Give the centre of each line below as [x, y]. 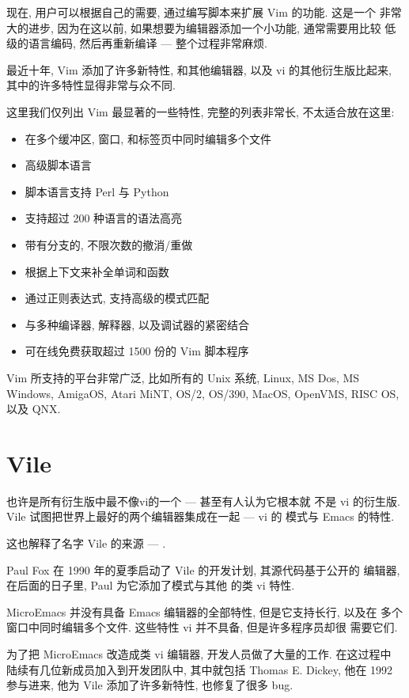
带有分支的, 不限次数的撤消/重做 [109, 244]
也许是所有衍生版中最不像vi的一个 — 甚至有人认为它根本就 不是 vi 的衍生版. [203, 501]
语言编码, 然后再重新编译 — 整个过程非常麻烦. [148, 43]
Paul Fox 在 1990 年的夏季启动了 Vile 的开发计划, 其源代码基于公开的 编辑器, [203, 569]
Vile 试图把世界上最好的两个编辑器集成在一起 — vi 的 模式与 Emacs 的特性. [201, 516]
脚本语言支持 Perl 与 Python [97, 191]
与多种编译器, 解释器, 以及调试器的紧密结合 [137, 324]
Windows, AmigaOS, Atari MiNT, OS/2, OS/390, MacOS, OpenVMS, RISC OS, [203, 393]
